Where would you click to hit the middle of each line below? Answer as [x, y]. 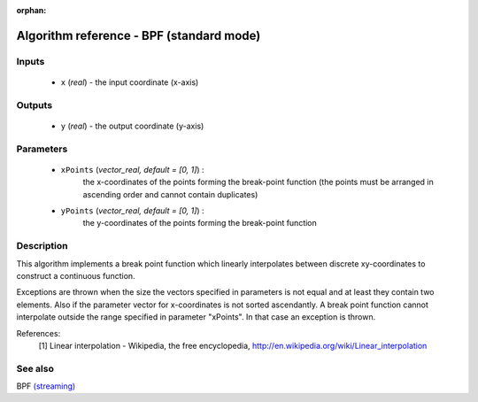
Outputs [35, 104]
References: [39, 333]
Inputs [31, 61]
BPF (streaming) [46, 386]
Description [42, 246]
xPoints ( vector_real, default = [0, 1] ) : [132, 169]
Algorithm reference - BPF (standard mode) [139, 35]
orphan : [31, 10]
